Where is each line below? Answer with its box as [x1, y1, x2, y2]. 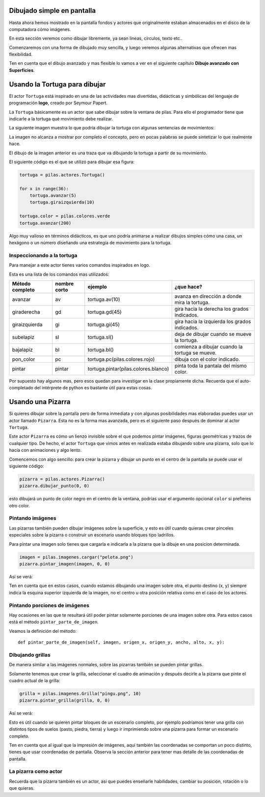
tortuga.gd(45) [87, 308, 122, 315]
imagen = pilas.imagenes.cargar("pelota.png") [19, 554, 133, 560]
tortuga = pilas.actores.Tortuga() [19, 172, 105, 177]
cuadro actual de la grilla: [9, 678, 60, 683]
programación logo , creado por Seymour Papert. [9, 100, 108, 106]
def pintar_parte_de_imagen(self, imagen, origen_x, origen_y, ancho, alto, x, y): [18, 640, 225, 645]
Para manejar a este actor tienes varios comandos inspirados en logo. [9, 262, 151, 268]
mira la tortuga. [174, 299, 210, 306]
